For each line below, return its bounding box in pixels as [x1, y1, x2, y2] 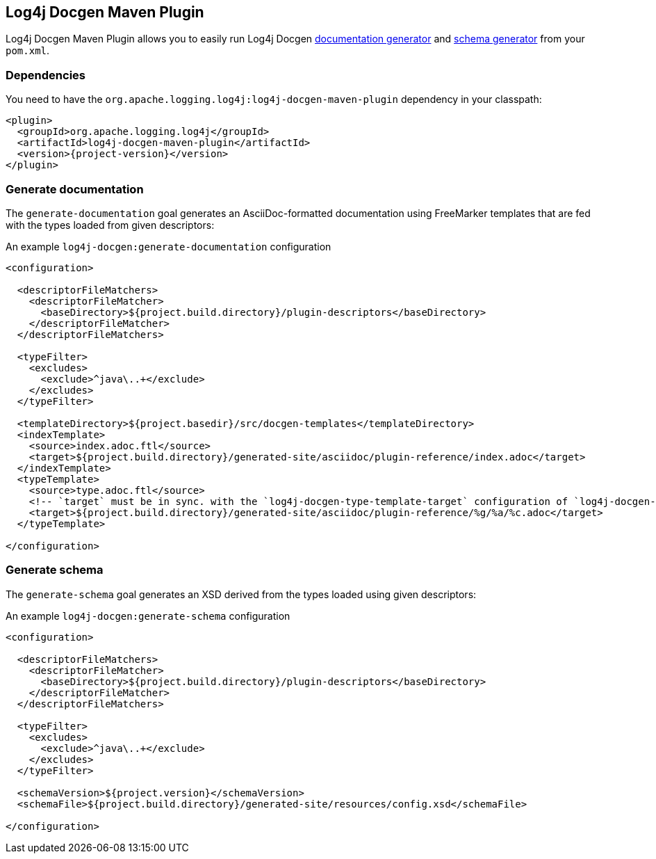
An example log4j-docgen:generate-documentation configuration [6, 240, 331, 252]
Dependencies [6, 67, 86, 82]
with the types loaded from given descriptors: [6, 218, 215, 231]
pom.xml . [6, 45, 50, 57]
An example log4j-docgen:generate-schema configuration [6, 609, 290, 622]
